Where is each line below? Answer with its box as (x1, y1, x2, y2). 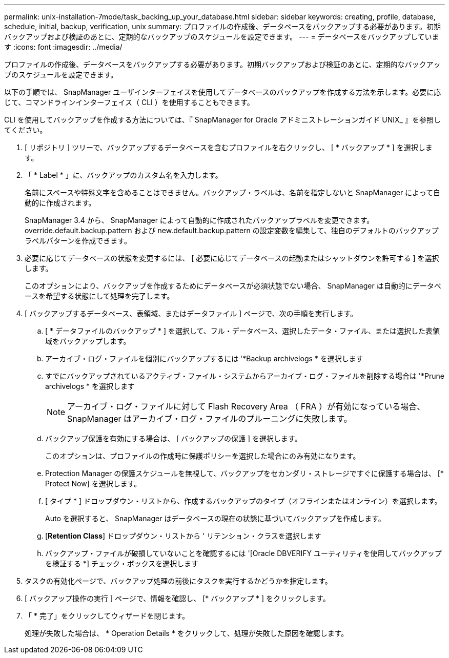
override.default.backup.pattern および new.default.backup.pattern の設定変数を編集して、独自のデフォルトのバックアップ (25, 226, 439, 235)
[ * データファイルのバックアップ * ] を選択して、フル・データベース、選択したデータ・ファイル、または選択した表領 (45, 326, 440, 335)
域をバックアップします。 (45, 337, 131, 345)
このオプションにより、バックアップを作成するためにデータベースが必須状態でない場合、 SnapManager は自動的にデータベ (25, 281, 441, 290)
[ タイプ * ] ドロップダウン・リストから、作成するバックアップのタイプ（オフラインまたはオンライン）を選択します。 (45, 497, 442, 505)
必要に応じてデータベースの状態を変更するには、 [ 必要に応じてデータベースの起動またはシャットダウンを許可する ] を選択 (25, 254, 439, 262)
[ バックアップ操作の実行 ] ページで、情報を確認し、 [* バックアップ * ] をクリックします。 (25, 594, 330, 603)
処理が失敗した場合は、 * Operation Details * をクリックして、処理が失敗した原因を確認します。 (25, 629, 349, 638)
